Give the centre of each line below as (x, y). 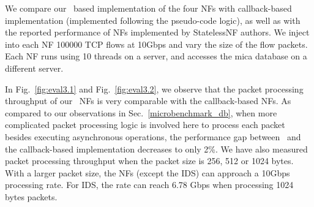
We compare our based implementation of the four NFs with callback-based (148, 8)
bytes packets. (31, 196)
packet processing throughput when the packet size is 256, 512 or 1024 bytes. (149, 161)
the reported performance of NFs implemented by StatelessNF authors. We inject (157, 32)
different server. (34, 68)
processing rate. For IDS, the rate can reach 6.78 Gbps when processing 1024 (149, 185)
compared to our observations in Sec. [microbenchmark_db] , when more (141, 112)
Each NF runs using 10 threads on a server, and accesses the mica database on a (156, 56)
